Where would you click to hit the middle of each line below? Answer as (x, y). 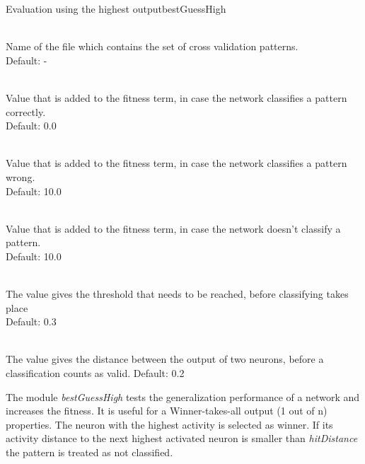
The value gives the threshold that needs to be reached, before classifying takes (177, 294)
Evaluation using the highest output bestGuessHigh (116, 8)
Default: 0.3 (31, 321)
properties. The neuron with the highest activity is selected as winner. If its (169, 424)
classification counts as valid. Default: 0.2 (95, 373)
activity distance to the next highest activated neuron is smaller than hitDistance (182, 438)
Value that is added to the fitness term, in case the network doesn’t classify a (173, 228)
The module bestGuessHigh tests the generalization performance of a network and (183, 396)
